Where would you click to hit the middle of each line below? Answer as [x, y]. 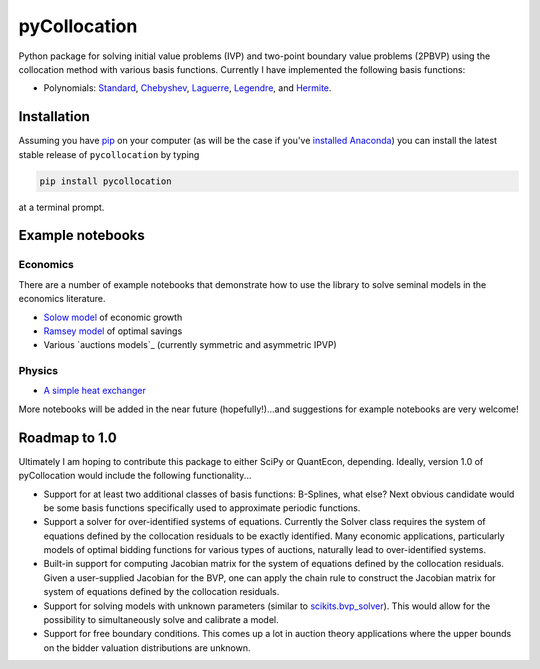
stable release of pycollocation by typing [109, 154]
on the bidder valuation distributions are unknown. [147, 647]
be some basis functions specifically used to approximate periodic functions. [202, 507]
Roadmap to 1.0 [67, 437]
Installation [54, 116]
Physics [38, 371]
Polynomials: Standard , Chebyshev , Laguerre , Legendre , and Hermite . [187, 88]
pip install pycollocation [105, 181]
